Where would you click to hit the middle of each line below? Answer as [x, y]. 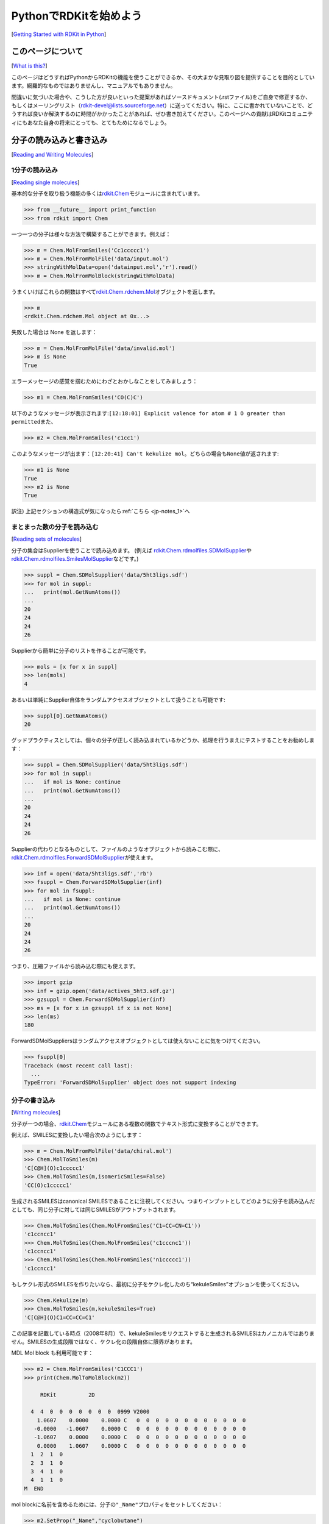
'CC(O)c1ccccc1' [48, 1185]
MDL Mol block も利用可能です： [52, 1353]
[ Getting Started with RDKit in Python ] [59, 34]
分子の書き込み [33, 1100]
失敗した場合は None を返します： [54, 332]
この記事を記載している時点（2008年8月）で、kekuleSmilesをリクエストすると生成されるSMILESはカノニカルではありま [163, 1333]
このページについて [47, 52]
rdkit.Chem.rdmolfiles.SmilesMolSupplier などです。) [75, 559]
